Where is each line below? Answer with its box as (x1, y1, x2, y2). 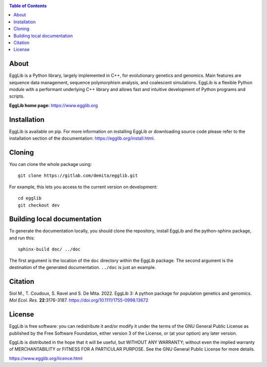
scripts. (9, 93, 25, 99)
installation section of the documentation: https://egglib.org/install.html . (9, 135, 155, 141)
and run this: (9, 235, 35, 241)
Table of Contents (9, 3, 47, 8)
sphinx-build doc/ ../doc (18, 247, 81, 252)
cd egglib (18, 196, 42, 201)
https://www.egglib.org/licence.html (9, 355, 83, 361)
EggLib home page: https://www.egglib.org (9, 102, 98, 108)
